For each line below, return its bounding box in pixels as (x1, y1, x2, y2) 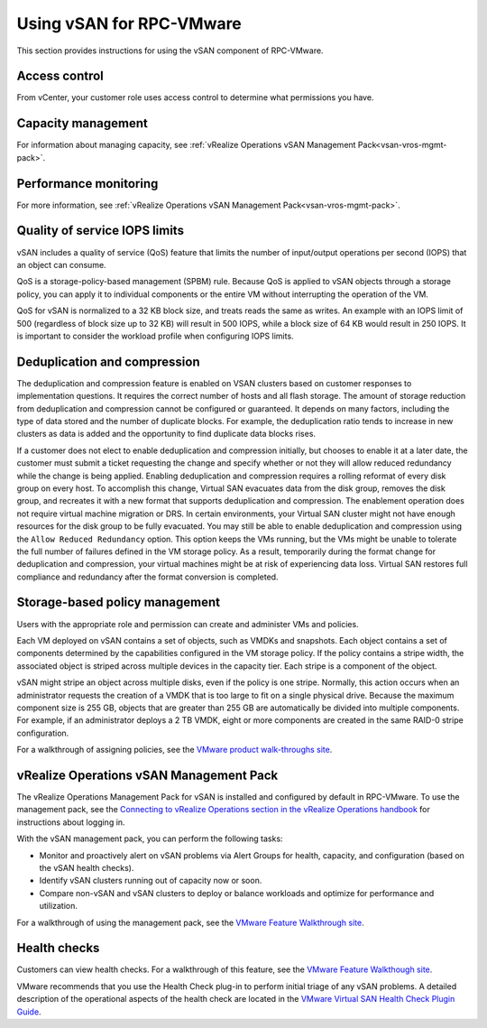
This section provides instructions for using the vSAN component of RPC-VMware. (16, 45, 324, 56)
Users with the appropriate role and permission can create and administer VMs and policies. (16, 618, 360, 629)
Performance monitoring (16, 176, 159, 191)
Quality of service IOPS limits (16, 223, 185, 238)
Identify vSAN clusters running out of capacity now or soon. (39, 875, 262, 886)
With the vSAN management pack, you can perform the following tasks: (16, 833, 283, 844)
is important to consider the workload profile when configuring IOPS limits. (16, 330, 294, 341)
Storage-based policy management (16, 595, 221, 610)
